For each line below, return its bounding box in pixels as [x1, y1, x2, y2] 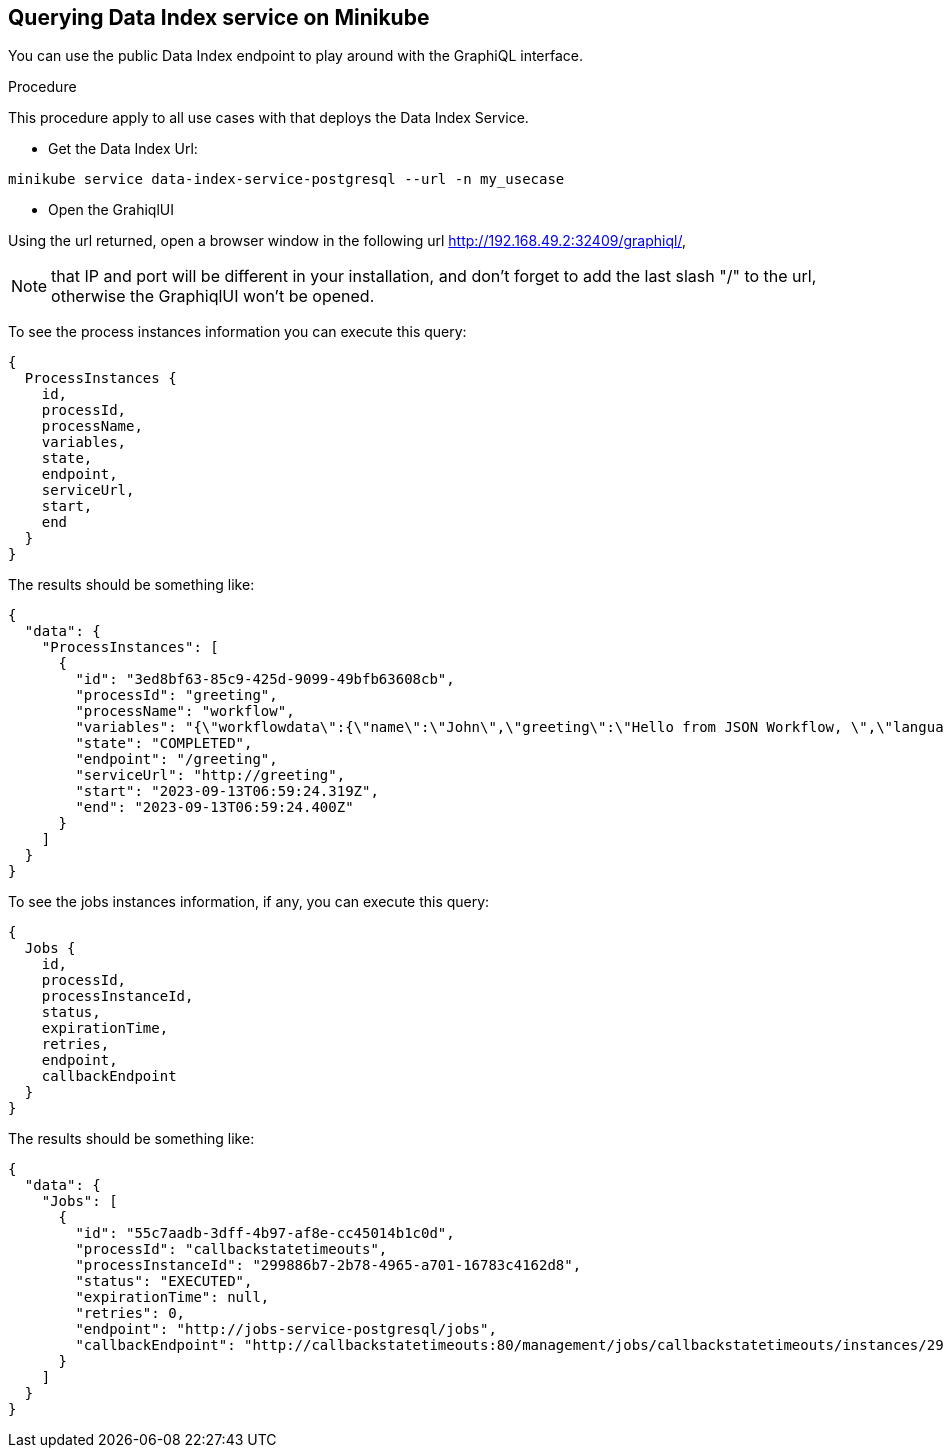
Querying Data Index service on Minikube [8, 5, 430, 30]
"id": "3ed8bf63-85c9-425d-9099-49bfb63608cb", [75, 671, 455, 688]
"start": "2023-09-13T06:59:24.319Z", [75, 783, 379, 800]
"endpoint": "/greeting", [75, 751, 278, 768]
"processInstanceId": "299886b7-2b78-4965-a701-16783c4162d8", [75, 1257, 582, 1274]
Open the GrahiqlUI [48, 201, 174, 219]
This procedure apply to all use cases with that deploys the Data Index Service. [8, 109, 529, 127]
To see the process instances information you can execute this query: [8, 323, 467, 341]
